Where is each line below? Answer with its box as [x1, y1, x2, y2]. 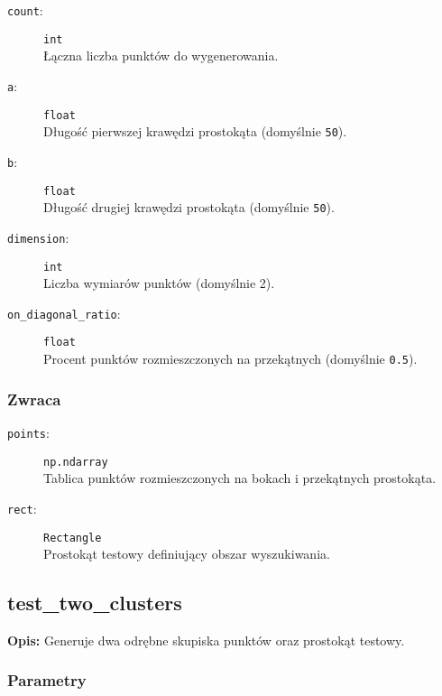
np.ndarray [43, 455, 108, 469]
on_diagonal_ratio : [7, 303, 121, 322]
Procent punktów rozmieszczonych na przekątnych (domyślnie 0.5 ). [43, 349, 418, 368]
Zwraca [7, 387, 61, 410]
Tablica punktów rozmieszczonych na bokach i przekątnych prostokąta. [43, 469, 437, 487]
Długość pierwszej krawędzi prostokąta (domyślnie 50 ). [43, 122, 347, 141]
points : [7, 422, 50, 441]
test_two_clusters [7, 589, 182, 617]
